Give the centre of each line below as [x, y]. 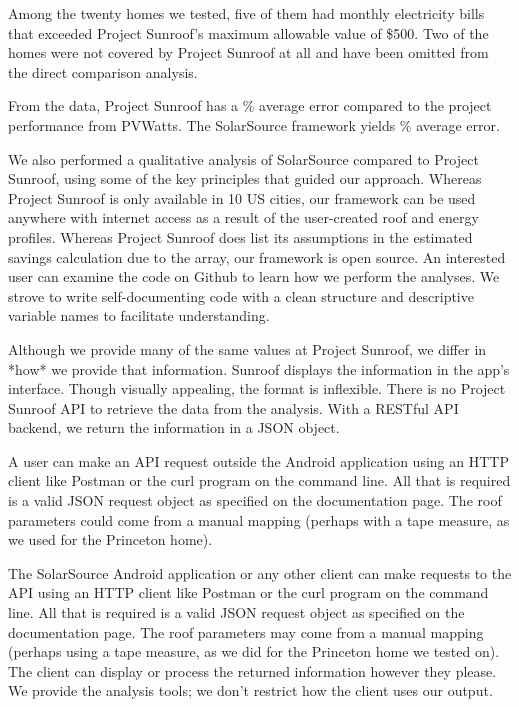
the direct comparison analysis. [103, 71]
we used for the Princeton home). [110, 539]
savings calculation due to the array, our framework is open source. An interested [257, 256]
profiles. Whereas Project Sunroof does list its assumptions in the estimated [240, 236]
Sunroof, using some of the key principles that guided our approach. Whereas [245, 178]
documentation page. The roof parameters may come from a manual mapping [246, 631]
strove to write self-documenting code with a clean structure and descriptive [241, 295]
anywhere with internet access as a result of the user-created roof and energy [243, 217]
